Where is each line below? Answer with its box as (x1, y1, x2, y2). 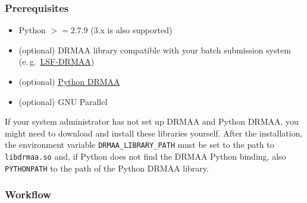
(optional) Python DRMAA (18, 75, 120, 87)
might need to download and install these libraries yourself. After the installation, (5, 126, 303, 139)
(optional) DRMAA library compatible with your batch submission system (18, 43, 291, 56)
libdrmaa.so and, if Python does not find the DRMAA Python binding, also (5, 150, 286, 163)
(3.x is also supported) (90, 24, 173, 36)
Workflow (5, 187, 51, 202)
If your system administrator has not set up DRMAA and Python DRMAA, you (5, 115, 299, 128)
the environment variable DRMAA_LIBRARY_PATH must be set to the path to (5, 138, 274, 151)
